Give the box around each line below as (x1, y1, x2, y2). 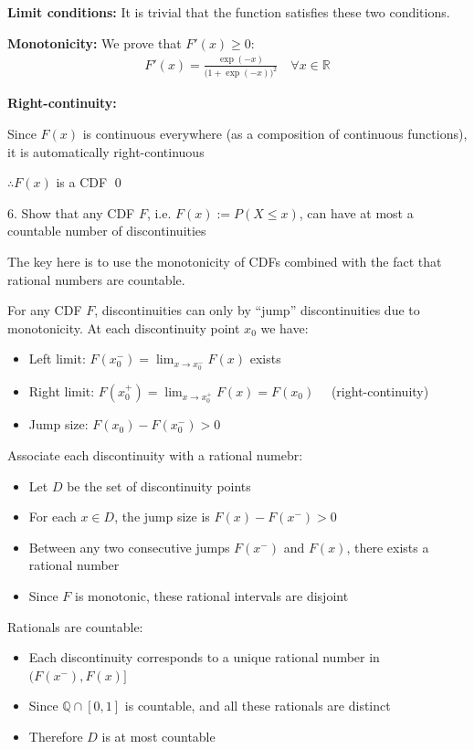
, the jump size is (114, 507, 210, 526)
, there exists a (346, 537, 429, 556)
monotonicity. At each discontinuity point (7, 318, 240, 337)
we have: (260, 318, 309, 337)
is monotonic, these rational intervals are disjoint (75, 585, 349, 605)
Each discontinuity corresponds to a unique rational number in (28, 648, 380, 667)
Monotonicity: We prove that (7, 33, 182, 52)
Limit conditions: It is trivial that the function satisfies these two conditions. (7, 3, 450, 21)
